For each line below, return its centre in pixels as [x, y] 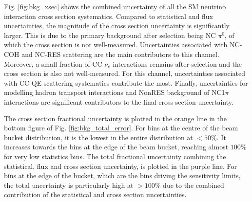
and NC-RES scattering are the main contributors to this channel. [120, 54]
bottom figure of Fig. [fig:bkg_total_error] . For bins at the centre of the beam [121, 128]
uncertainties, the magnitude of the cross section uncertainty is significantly [117, 26]
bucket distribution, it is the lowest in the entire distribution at [98, 137]
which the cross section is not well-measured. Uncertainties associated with [116, 45]
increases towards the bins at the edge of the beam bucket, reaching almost [116, 147]
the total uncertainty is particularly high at [69, 185]
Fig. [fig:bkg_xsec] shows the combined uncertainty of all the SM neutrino [115, 6]
